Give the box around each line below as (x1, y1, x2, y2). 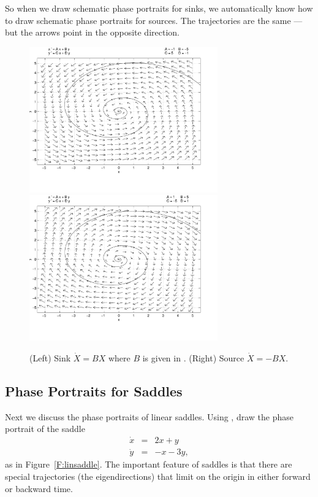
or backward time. (5, 482, 73, 495)
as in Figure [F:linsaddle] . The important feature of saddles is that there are (5, 458, 292, 471)
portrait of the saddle (5, 422, 85, 435)
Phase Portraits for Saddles (5, 381, 183, 400)
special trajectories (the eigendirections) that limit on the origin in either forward (5, 470, 311, 483)
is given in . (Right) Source (142, 351, 244, 364)
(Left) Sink (29, 351, 71, 364)
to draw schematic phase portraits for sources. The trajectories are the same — (5, 13, 303, 26)
